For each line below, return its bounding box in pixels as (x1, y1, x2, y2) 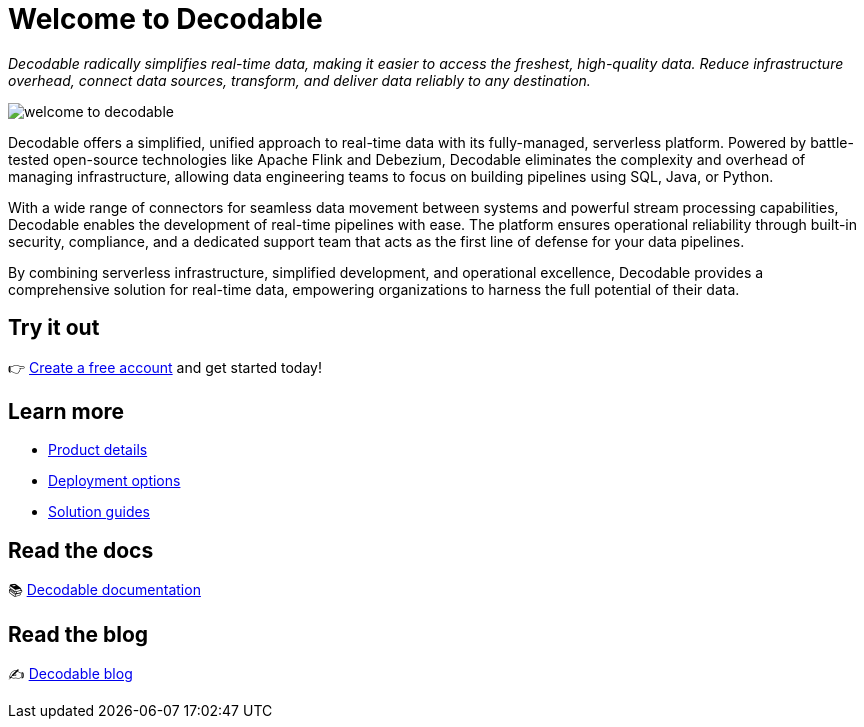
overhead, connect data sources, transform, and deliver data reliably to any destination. (8, 71, 591, 89)
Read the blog (8, 621, 149, 647)
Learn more (8, 399, 125, 425)
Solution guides (48, 503, 150, 521)
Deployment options (48, 472, 181, 490)
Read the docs (8, 537, 154, 563)
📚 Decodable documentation (8, 581, 201, 599)
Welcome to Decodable (8, 2, 323, 36)
